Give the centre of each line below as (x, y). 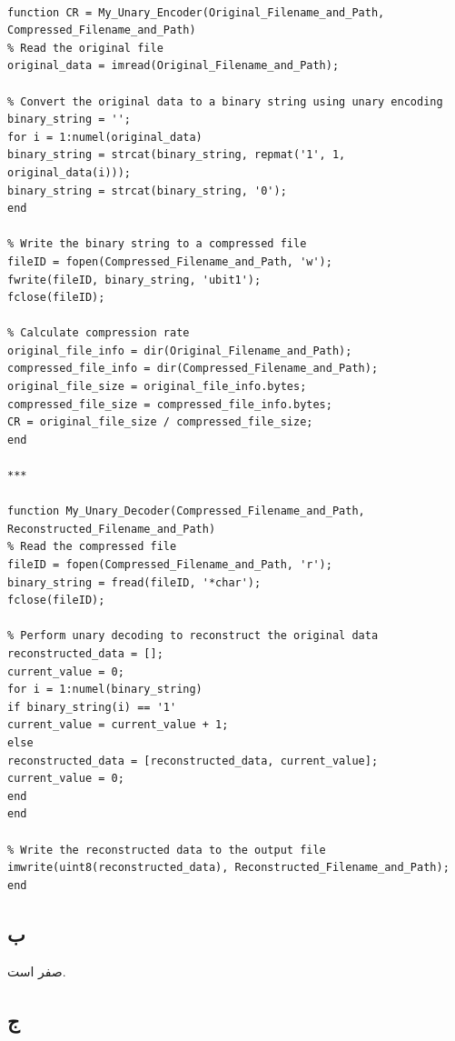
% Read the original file (85, 48)
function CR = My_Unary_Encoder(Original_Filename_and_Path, (196, 12)
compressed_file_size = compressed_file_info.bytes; (170, 404)
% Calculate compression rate (99, 333)
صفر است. (37, 971)
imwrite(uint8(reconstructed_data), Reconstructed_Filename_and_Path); (228, 868)
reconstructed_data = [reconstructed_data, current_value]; (193, 761)
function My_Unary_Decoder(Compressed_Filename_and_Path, (186, 511)
